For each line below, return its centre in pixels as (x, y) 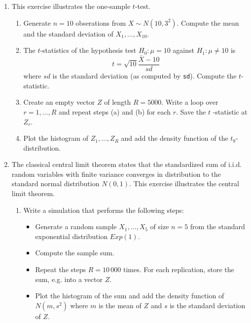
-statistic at (230, 111)
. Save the (191, 111)
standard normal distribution (55, 183)
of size (160, 226)
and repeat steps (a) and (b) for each (115, 111)
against (183, 50)
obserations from (101, 22)
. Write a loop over (190, 102)
